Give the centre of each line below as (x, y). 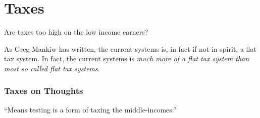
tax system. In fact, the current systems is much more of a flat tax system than (127, 58)
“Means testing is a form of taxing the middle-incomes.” (90, 109)
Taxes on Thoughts (44, 91)
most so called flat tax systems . (52, 68)
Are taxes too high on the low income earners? (76, 32)
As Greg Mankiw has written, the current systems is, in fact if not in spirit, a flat (130, 48)
